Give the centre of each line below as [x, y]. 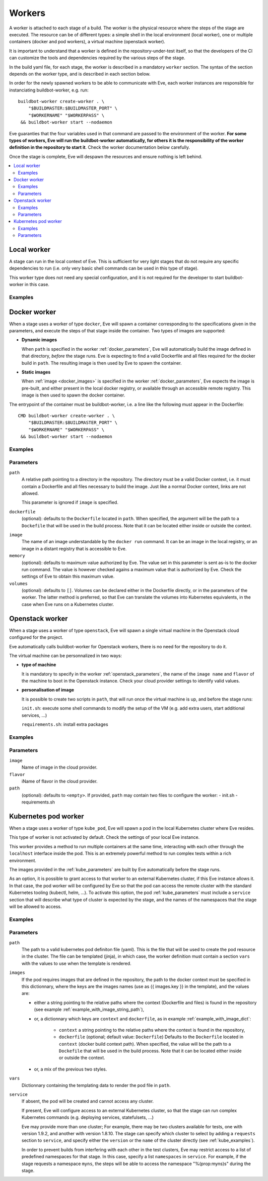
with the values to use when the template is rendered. [76, 963]
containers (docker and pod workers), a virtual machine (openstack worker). [87, 42]
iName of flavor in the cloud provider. [60, 781]
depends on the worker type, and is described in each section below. [80, 74]
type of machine [39, 665]
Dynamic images [39, 340]
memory [17, 556]
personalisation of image [48, 690]
